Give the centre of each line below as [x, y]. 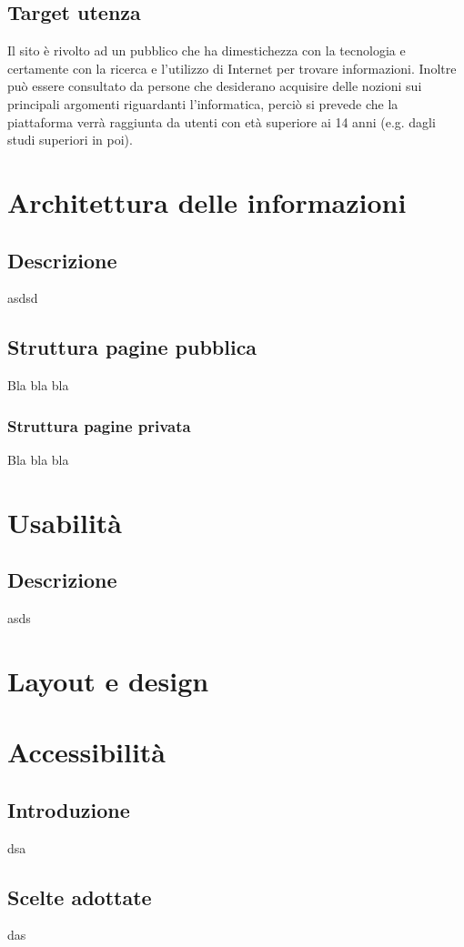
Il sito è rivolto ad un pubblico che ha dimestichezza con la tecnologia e [207, 50]
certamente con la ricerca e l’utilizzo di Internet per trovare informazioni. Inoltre [232, 68]
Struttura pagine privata [99, 425]
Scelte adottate [80, 897]
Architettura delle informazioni [207, 201]
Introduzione [69, 809]
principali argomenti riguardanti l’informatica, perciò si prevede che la [203, 103]
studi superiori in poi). [70, 140]
